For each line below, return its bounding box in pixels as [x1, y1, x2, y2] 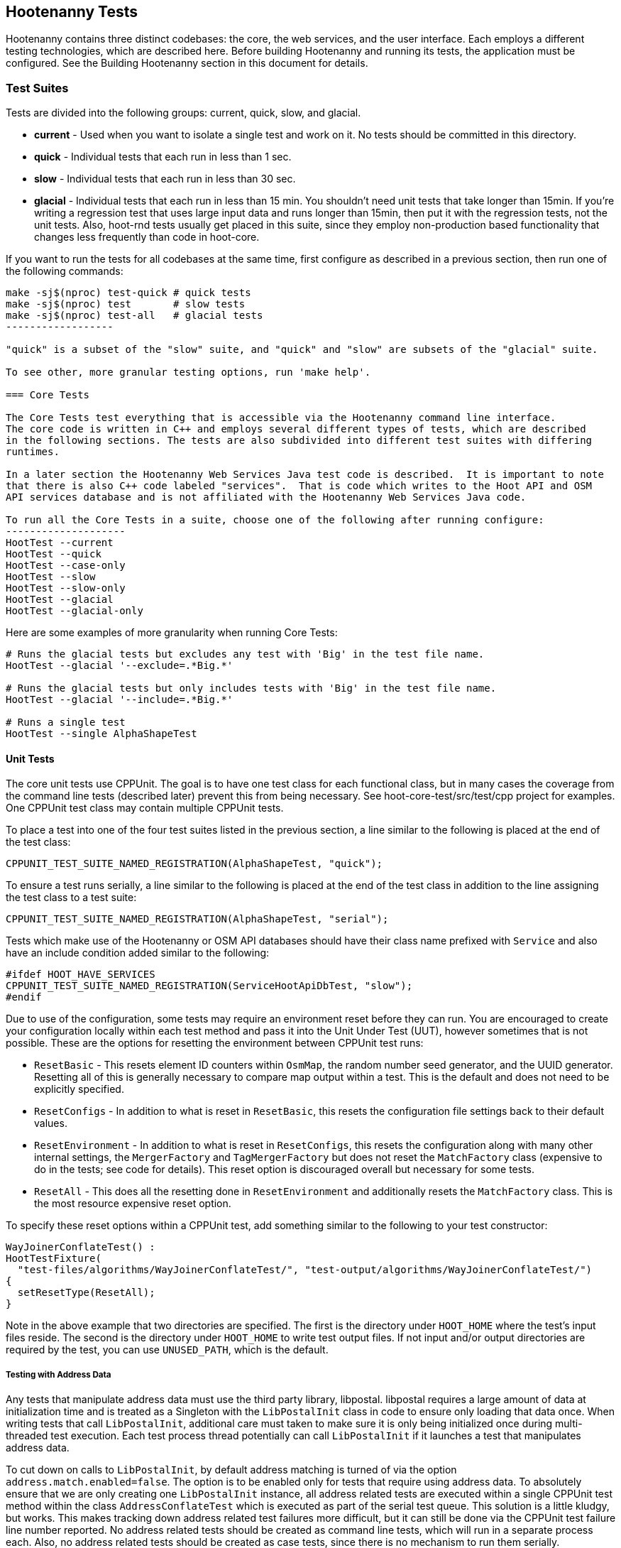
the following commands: [6, 265, 123, 278]
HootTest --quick [6, 548, 101, 560]
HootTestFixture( [6, 1253, 101, 1265]
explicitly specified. [34, 1083, 124, 1096]
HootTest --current [6, 537, 114, 549]
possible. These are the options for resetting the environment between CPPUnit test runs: [6, 1037, 424, 1050]
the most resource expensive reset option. [34, 1197, 231, 1210]
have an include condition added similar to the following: [6, 947, 270, 959]
